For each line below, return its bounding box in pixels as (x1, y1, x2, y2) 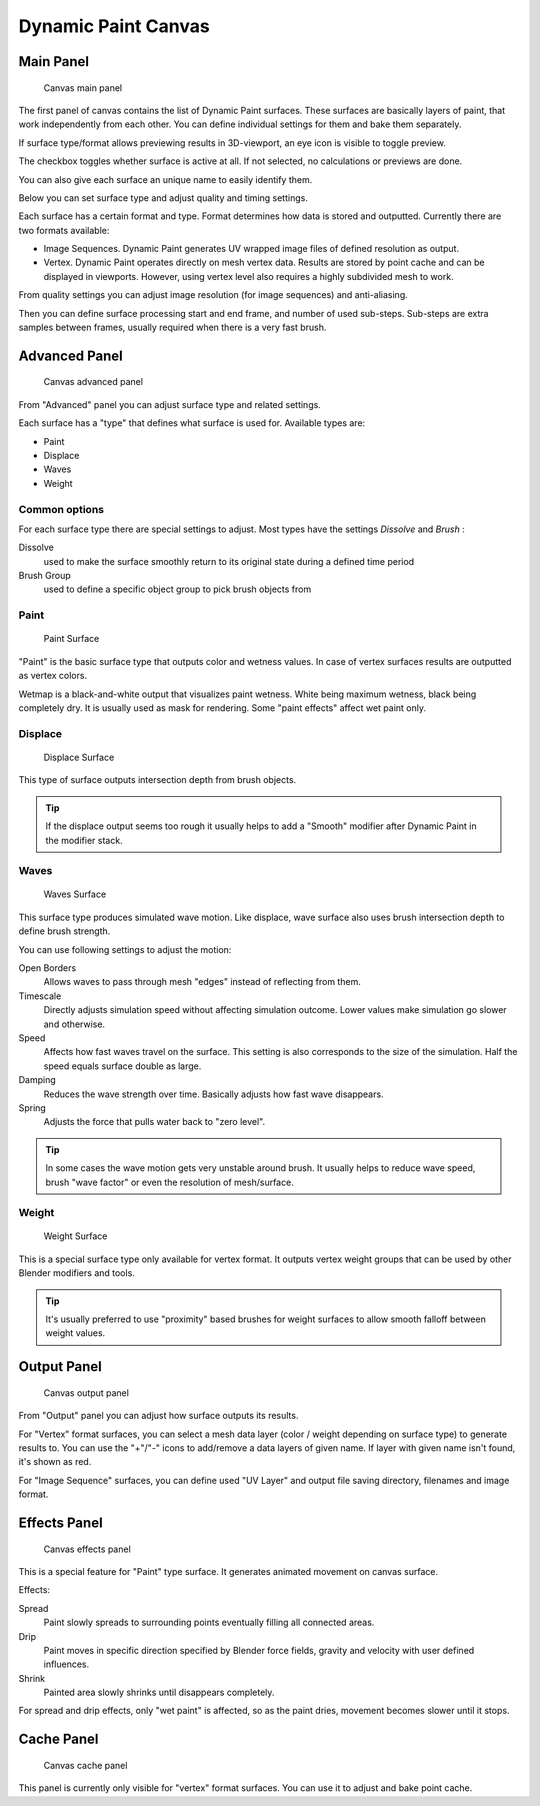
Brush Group (18, 570, 72, 582)
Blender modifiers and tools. (18, 1267, 135, 1279)
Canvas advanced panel (43, 376, 144, 388)
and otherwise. (43, 1018, 105, 1030)
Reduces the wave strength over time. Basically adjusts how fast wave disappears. (43, 1088, 384, 1100)
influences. (43, 1658, 90, 1670)
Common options (18, 502, 105, 516)
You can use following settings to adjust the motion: (18, 943, 232, 955)
